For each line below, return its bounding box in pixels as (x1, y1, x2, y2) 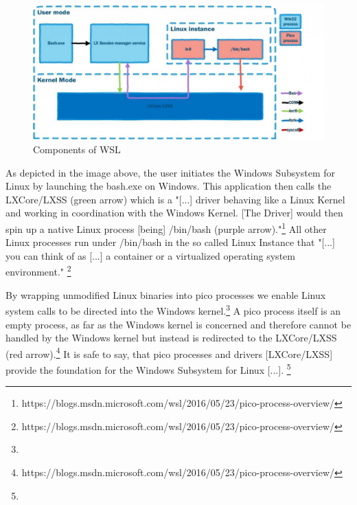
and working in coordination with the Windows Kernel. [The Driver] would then (5, 205, 343, 220)
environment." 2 (5, 262, 71, 279)
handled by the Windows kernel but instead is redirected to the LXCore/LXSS (5, 330, 337, 345)
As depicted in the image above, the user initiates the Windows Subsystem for (5, 165, 336, 179)
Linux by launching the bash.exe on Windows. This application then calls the (5, 179, 332, 193)
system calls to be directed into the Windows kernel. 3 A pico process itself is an (5, 302, 341, 317)
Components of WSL (33, 142, 121, 157)
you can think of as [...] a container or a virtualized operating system (5, 248, 295, 262)
